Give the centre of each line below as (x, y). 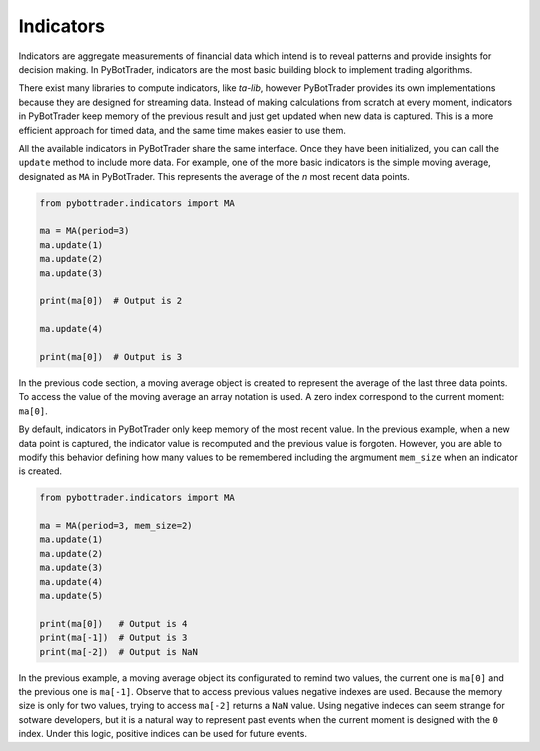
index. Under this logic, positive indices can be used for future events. (162, 734)
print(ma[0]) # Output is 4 (113, 623)
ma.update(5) (71, 595)
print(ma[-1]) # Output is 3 (113, 638)
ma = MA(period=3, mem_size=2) (116, 526)
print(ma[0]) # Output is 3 (111, 356)
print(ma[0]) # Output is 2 (111, 301)
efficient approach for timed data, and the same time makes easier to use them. (182, 130)
